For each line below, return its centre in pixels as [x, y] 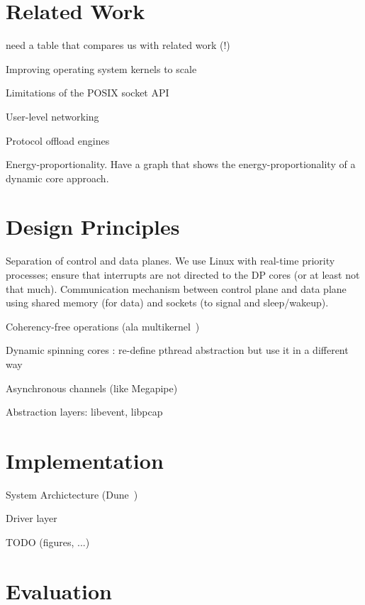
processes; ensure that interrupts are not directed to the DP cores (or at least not [183, 274]
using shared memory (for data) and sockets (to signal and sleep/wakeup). [167, 302]
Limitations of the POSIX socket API [88, 93]
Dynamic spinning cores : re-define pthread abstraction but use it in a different [177, 350]
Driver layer [32, 518]
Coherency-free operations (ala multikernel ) [103, 326]
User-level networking [52, 116]
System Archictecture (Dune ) [72, 494]
